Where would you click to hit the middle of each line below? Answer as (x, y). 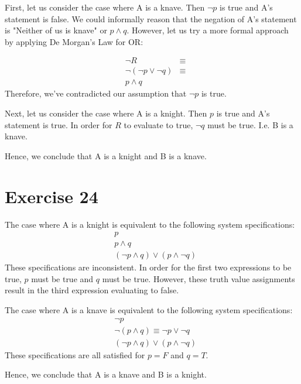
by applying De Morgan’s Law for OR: (74, 41)
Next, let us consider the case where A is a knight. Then (106, 113)
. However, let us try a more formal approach (208, 30)
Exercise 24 (52, 196)
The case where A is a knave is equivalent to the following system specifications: (149, 310)
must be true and (62, 278)
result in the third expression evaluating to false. (92, 290)
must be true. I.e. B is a (250, 124)
